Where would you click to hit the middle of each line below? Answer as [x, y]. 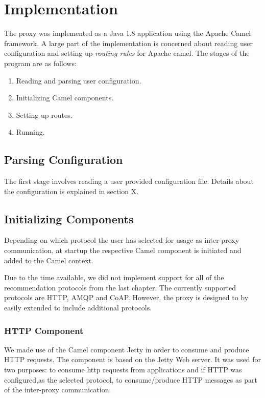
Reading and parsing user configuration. [79, 80]
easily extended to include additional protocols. [78, 308]
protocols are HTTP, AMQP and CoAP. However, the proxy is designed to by [126, 297]
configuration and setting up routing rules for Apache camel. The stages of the [127, 53]
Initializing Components [69, 218]
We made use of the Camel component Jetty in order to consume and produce [127, 349]
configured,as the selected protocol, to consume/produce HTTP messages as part [131, 379]
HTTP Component [44, 330]
